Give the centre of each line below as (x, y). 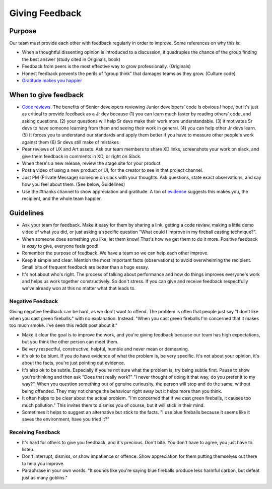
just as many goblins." (45, 477)
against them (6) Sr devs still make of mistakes (71, 142)
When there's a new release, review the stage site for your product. (92, 163)
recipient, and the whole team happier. (62, 198)
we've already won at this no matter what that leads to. (79, 288)
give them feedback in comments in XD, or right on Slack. (82, 156)
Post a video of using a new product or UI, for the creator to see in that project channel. (113, 170)
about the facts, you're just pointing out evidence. (74, 363)
